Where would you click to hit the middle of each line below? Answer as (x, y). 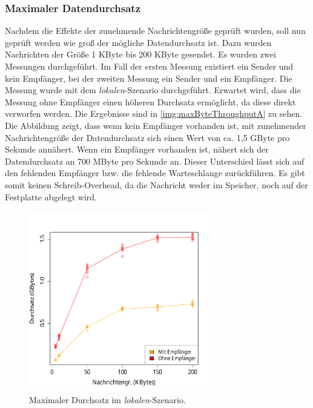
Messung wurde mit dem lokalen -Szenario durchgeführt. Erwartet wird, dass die (153, 90)
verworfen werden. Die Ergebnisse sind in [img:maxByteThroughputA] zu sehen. (154, 114)
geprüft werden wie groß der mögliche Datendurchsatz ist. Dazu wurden (138, 42)
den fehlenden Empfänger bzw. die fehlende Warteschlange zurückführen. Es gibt (155, 173)
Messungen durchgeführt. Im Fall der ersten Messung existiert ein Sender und (149, 66)
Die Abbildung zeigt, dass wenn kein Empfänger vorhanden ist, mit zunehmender (156, 125)
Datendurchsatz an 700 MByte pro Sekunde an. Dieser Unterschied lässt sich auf (155, 161)
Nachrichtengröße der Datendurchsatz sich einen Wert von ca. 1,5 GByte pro (147, 137)
